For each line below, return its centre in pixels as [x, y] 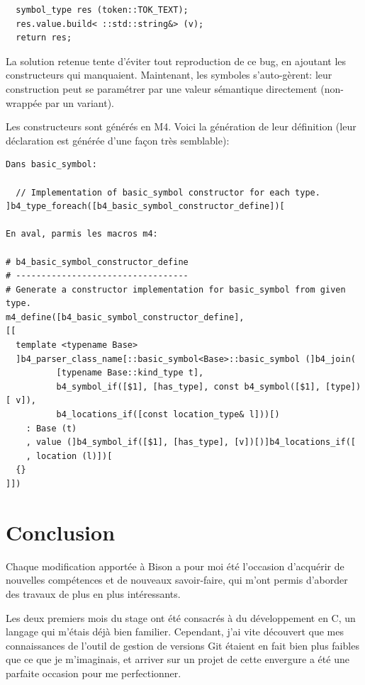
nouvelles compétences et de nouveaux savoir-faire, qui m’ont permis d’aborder [177, 580]
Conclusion [61, 532]
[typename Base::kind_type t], [130, 373]
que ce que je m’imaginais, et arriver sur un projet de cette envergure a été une [178, 659]
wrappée [24, 102]
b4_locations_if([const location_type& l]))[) [168, 415]
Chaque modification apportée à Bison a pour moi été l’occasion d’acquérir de [175, 566]
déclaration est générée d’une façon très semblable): [118, 140]
